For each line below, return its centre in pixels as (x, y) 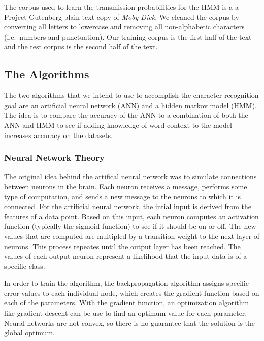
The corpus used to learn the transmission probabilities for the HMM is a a (121, 7)
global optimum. (29, 333)
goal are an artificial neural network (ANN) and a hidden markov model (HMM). (131, 105)
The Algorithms (47, 74)
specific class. (25, 266)
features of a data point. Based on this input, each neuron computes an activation (131, 216)
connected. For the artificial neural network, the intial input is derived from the (128, 206)
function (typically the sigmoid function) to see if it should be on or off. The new (130, 226)
